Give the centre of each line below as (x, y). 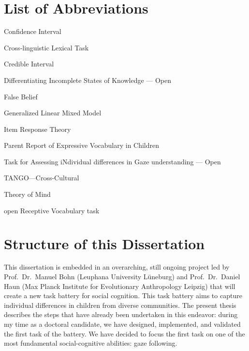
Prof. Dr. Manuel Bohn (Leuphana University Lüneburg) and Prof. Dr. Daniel (122, 276)
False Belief (21, 96)
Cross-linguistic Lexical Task (46, 47)
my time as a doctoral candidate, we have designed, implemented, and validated (122, 324)
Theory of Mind (27, 194)
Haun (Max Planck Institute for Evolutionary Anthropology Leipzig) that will (120, 286)
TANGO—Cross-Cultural (42, 178)
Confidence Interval (33, 31)
